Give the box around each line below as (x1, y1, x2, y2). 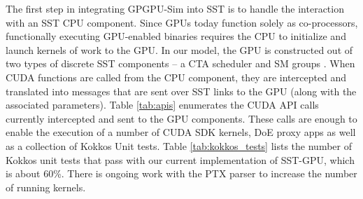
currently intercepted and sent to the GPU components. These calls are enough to (6, 111, 357, 125)
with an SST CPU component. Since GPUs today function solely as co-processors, (6, 15, 358, 29)
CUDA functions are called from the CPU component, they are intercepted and (6, 69, 347, 84)
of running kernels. (6, 179, 86, 194)
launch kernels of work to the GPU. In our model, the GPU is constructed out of (6, 42, 353, 57)
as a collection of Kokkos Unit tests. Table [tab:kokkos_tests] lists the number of (6, 138, 352, 153)
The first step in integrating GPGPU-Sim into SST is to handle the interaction (6, 1, 344, 15)
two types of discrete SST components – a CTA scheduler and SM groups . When (6, 56, 355, 71)
